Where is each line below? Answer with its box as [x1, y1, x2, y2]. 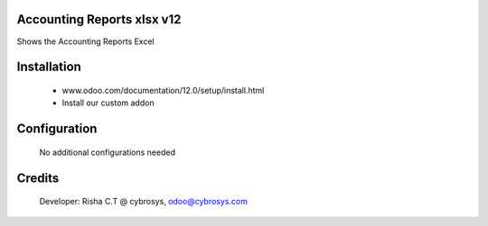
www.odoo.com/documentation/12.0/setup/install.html [61, 85, 265, 95]
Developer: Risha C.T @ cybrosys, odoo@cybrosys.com [39, 196, 249, 207]
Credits [16, 170, 60, 185]
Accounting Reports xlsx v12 [16, 12, 182, 27]
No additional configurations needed [39, 147, 176, 158]
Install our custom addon [61, 97, 155, 108]
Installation [16, 59, 81, 75]
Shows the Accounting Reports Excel [16, 36, 155, 47]
